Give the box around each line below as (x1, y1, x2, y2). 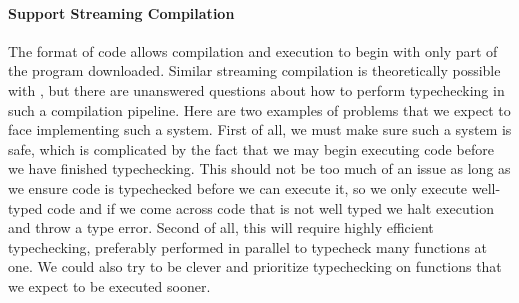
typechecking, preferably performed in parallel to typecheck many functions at (8, 236, 488, 257)
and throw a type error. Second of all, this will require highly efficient (8, 217, 434, 238)
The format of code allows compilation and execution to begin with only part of (8, 40, 498, 61)
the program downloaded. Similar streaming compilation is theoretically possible (8, 60, 501, 81)
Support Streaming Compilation (8, 2, 235, 23)
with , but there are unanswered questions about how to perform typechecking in (8, 79, 505, 100)
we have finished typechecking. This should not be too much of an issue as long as (8, 158, 511, 179)
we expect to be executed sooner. (8, 275, 211, 296)
